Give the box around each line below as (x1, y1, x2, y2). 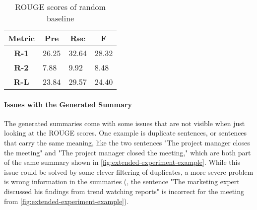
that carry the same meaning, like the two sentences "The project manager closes (4, 137, 250, 147)
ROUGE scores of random (15, 1, 106, 12)
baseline (47, 12, 74, 24)
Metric (8, 32, 35, 44)
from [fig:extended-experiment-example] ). (4, 196, 129, 206)
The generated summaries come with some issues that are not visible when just (4, 118, 245, 128)
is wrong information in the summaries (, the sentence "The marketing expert (4, 176, 240, 187)
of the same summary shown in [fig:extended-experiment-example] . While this (4, 157, 240, 167)
